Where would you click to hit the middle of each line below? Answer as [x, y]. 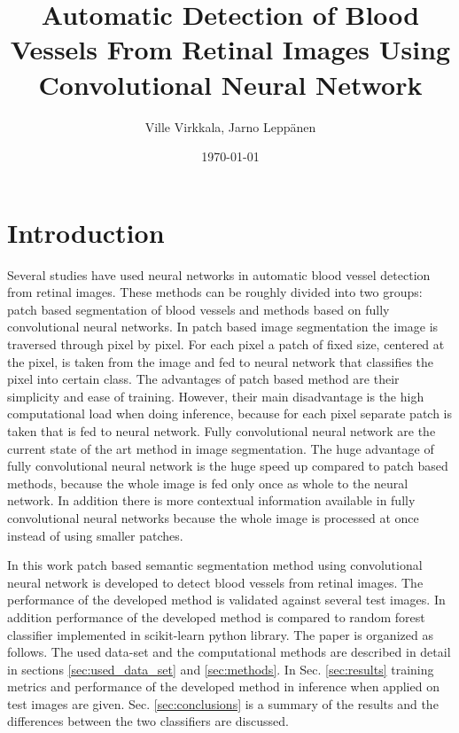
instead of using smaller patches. [95, 535]
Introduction [86, 232]
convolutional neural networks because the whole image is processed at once [213, 517]
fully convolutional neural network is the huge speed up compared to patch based [228, 466]
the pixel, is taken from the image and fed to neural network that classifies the [221, 361]
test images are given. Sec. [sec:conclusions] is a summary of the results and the [223, 703]
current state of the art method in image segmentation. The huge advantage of [221, 448]
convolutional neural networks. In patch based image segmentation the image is [223, 327]
